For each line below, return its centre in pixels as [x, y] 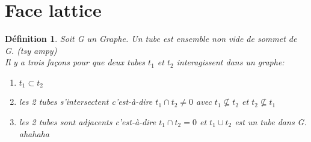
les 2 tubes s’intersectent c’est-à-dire [86, 102]
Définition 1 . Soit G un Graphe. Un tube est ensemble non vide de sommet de [151, 39]
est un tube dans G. [271, 121]
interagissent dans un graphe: [230, 62]
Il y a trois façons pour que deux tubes [75, 62]
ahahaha [34, 133]
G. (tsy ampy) [31, 50]
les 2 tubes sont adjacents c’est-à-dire [88, 121]
